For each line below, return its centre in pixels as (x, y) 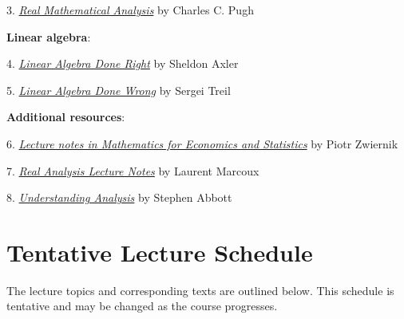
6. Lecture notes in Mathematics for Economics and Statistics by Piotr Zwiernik (202, 143)
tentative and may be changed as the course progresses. (142, 306)
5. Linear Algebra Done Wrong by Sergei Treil (119, 90)
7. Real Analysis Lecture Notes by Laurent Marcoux (133, 170)
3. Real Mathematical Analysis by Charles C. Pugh (130, 10)
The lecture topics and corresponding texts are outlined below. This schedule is (200, 290)
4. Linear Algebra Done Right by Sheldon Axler (123, 63)
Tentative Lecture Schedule (160, 252)
